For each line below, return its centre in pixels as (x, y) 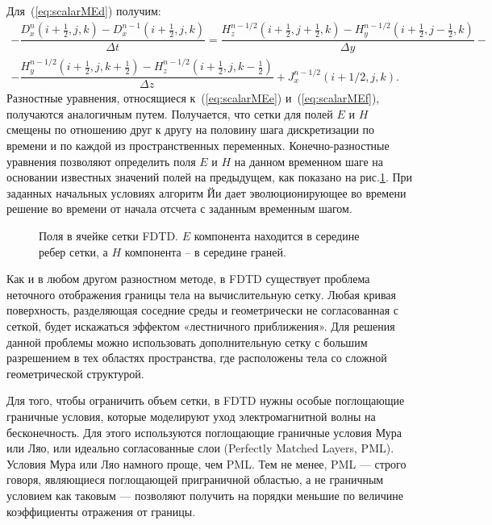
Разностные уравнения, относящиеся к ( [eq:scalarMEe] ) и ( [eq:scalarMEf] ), (193, 98)
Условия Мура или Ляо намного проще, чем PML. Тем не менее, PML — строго (206, 463)
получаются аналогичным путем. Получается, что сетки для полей (170, 113)
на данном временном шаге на (309, 161)
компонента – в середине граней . (205, 251)
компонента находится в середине (277, 236)
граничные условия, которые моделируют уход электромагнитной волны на (191, 416)
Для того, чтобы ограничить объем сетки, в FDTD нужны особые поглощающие (206, 400)
